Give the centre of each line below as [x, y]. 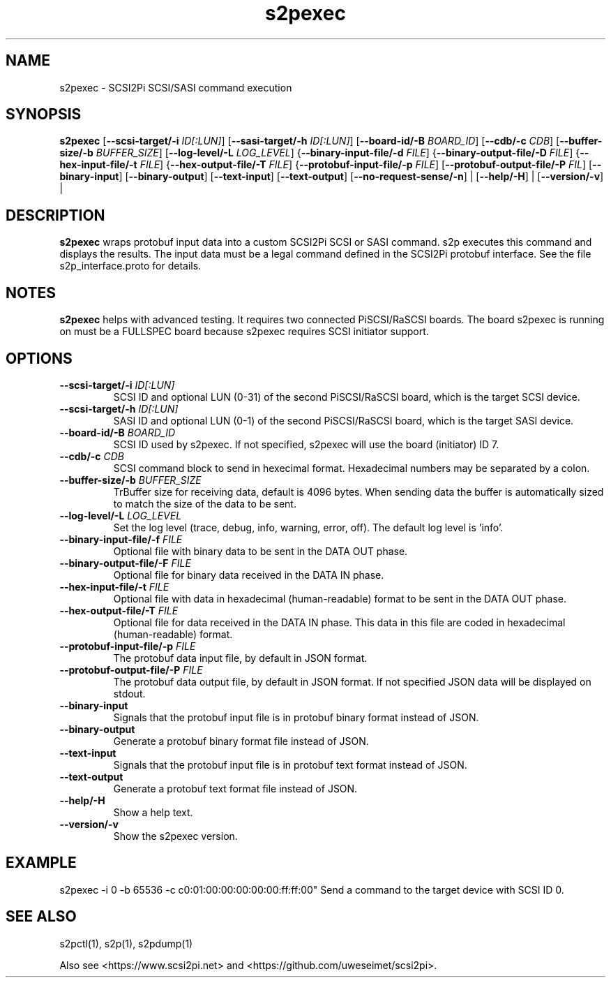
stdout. [129, 693]
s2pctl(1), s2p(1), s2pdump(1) [126, 943]
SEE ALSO [41, 917]
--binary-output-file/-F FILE [125, 563]
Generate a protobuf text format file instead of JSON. [235, 788]
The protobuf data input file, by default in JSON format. [240, 658]
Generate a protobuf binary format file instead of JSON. [241, 741]
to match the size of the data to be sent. [205, 503]
